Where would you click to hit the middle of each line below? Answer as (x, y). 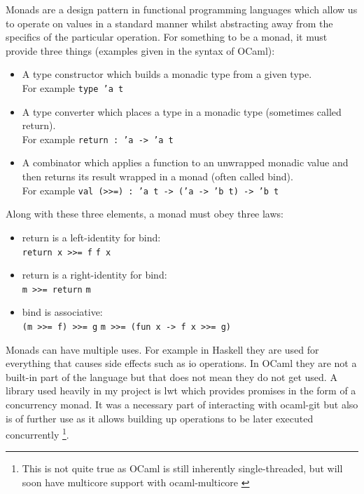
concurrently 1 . (37, 433)
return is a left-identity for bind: (91, 237)
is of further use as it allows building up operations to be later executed (160, 418)
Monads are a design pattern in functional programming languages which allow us (182, 9)
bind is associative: (62, 312)
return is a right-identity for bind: (94, 275)
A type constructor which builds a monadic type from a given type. (167, 74)
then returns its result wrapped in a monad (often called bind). (157, 176)
